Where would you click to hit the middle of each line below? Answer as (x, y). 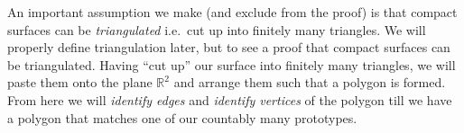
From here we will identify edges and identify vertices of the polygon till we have (230, 99)
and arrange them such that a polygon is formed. (310, 82)
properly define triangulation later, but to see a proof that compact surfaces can (229, 47)
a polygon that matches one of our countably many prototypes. (182, 117)
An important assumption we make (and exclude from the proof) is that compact (232, 12)
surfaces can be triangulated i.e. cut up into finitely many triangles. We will (217, 29)
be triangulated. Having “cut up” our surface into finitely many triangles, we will (232, 64)
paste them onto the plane (80, 82)
